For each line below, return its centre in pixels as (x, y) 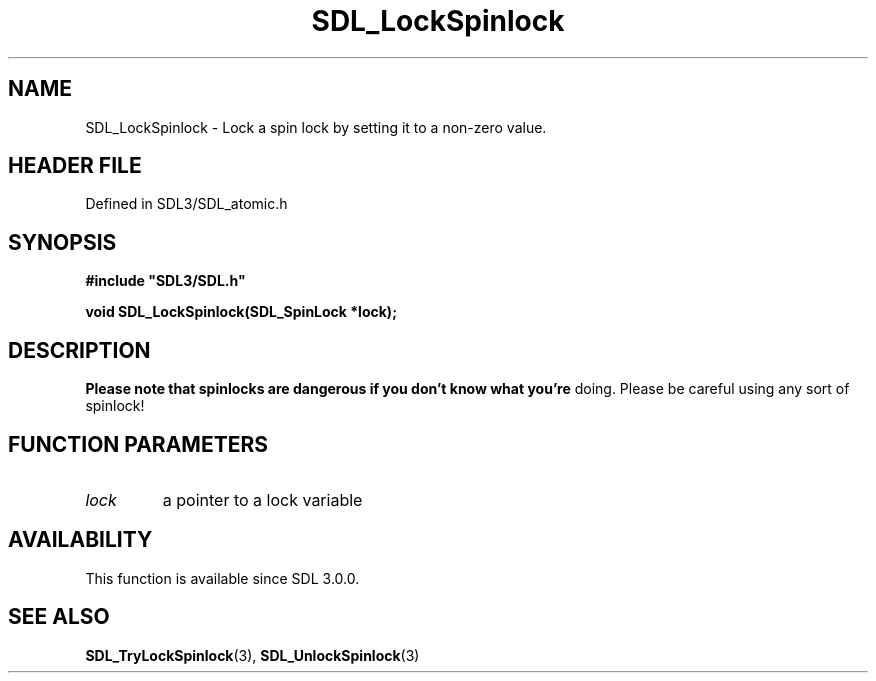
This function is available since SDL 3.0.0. (222, 578)
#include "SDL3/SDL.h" (165, 281)
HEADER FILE (75, 166)
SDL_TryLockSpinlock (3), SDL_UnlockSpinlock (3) (252, 655)
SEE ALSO (59, 617)
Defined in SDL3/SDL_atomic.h (186, 204)
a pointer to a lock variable (262, 499)
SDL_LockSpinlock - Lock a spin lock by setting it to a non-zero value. (316, 127)
